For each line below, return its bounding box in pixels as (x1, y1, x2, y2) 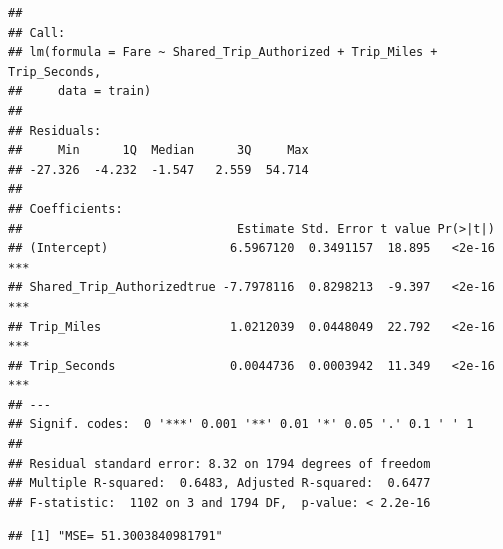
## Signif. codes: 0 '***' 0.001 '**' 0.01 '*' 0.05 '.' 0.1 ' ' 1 (8, 417, 474, 432)
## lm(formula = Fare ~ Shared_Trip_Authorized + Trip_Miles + (8, 45, 438, 60)
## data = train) (8, 84, 152, 99)
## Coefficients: (8, 201, 123, 216)
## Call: (8, 25, 66, 40)
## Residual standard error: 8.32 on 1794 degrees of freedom (8, 456, 431, 471)
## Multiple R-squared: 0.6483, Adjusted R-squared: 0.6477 (8, 476, 431, 491)
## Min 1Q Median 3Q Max (8, 143, 309, 158)
